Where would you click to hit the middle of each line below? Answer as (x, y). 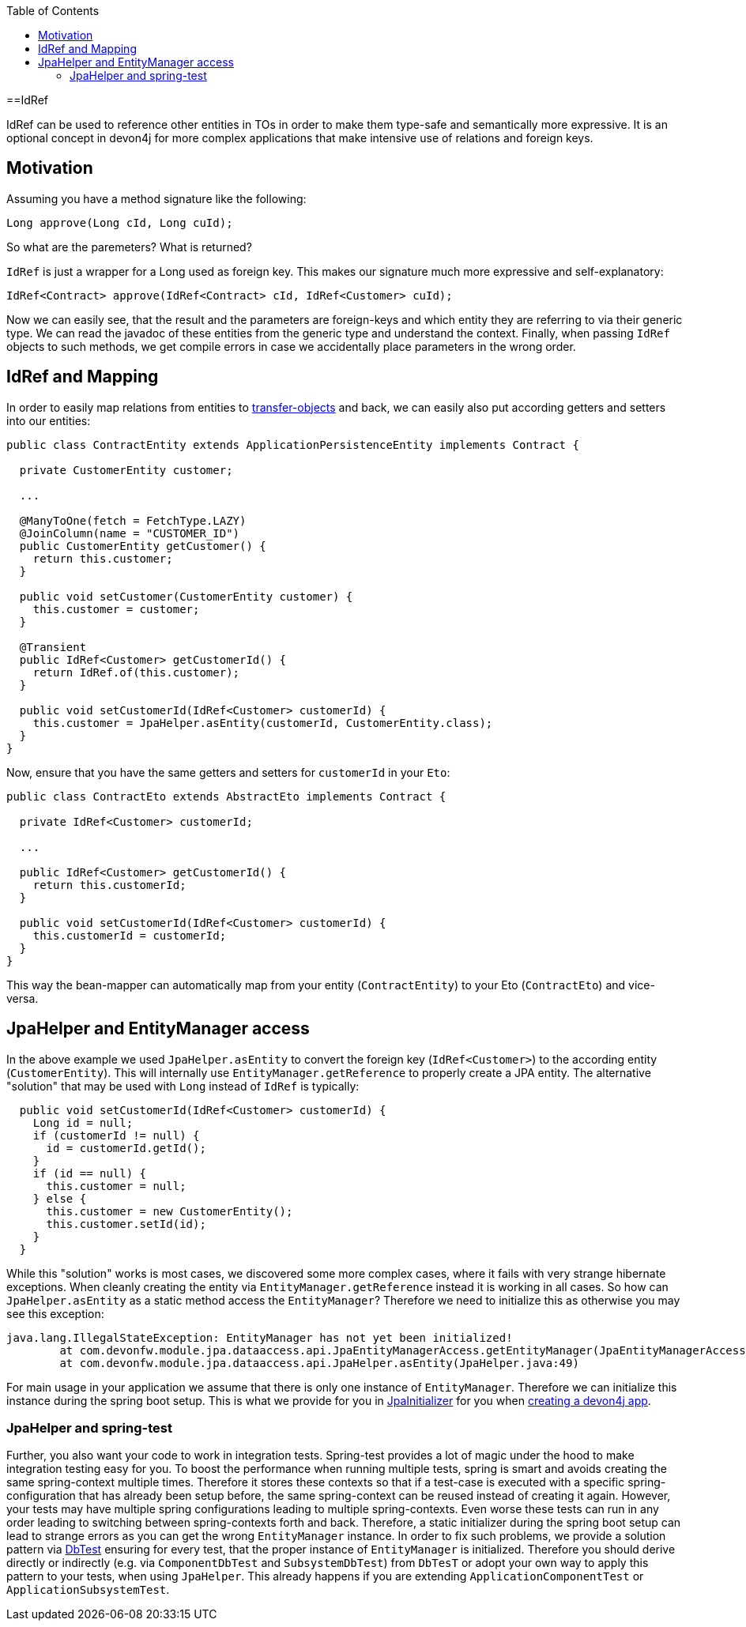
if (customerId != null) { (116, 1135)
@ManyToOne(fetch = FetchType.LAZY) (133, 520)
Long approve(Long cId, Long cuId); (120, 222)
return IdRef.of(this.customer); (136, 672)
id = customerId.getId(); (126, 1148)
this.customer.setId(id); (126, 1224)
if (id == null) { (90, 1173)
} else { (60, 1198)
